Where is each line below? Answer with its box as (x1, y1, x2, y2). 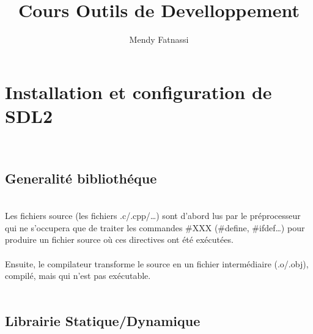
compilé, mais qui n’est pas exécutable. (5, 269, 151, 282)
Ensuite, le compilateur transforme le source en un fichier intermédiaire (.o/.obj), (5, 257, 309, 270)
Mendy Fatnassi (129, 33, 189, 46)
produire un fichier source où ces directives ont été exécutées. (5, 233, 234, 246)
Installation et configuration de (5, 79, 272, 104)
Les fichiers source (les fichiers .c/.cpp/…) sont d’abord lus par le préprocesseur (5, 209, 301, 222)
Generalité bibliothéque (5, 168, 157, 187)
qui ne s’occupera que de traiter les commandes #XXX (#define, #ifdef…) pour (5, 221, 305, 234)
